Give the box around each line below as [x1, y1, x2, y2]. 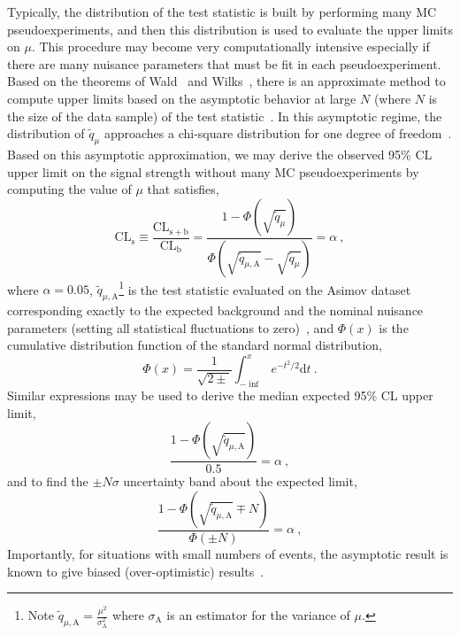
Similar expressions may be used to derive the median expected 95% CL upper [7, 386, 433, 405]
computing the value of [7, 180, 132, 198]
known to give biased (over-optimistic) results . [7, 561, 264, 580]
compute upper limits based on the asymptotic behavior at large [7, 89, 356, 107]
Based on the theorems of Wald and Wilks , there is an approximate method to [7, 72, 446, 90]
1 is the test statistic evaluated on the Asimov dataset [119, 277, 411, 298]
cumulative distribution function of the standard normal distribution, [7, 336, 382, 354]
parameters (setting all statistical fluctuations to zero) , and [7, 318, 334, 337]
